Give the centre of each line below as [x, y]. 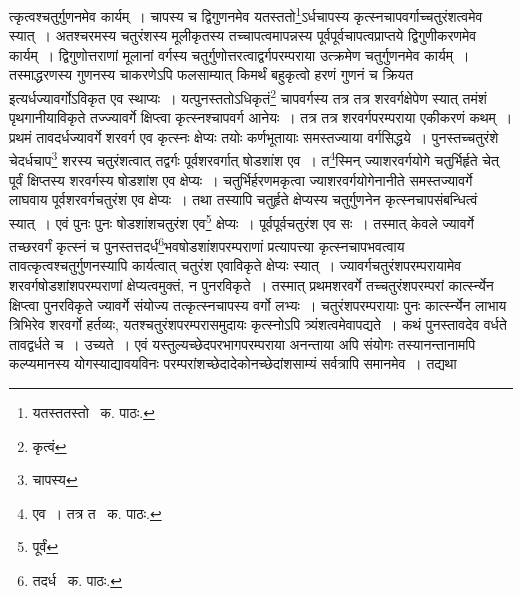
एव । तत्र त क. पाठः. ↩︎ [97, 512]
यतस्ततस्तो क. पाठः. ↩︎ [93, 411]
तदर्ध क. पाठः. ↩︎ [77, 579]
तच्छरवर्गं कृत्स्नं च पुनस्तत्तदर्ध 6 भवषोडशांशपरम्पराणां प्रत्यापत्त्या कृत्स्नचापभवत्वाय [207, 244]
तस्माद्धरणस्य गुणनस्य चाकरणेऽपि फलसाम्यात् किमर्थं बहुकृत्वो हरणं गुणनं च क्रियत [211, 74]
